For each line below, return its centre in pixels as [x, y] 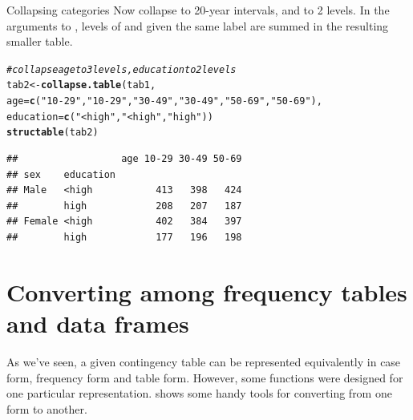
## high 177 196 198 [124, 238]
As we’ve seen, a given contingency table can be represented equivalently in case [204, 361]
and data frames [98, 323]
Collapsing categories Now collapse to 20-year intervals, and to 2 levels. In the [198, 10]
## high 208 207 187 [124, 206]
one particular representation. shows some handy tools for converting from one [199, 393]
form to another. [47, 408]
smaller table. [40, 41]
